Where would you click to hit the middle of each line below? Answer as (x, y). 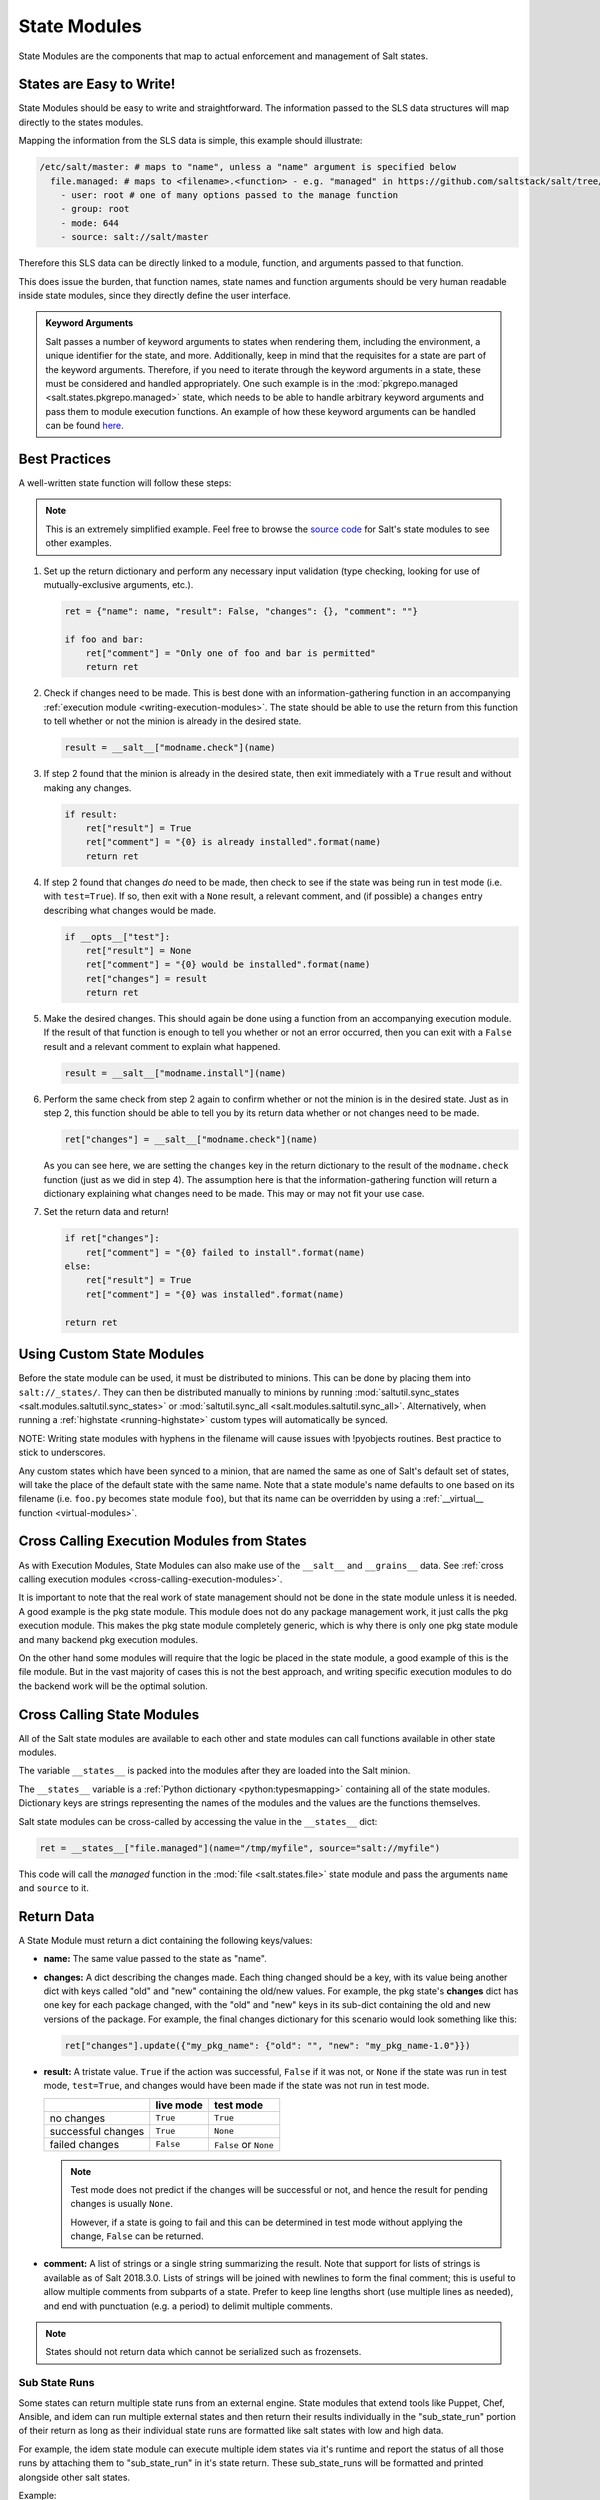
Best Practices (65, 458)
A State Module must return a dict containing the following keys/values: (165, 1940)
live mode (179, 2105)
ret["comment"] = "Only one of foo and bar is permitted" (230, 653)
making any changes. (87, 787)
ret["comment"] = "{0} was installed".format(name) (215, 1294)
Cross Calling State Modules (109, 1714)
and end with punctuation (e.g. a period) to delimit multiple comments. (188, 2306)
